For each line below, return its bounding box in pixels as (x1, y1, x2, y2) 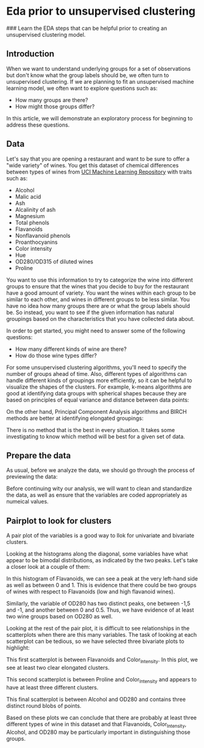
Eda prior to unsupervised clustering (6, 4, 196, 18)
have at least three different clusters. (6, 683, 99, 691)
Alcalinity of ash (15, 206, 56, 213)
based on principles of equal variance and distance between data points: (6, 396, 189, 403)
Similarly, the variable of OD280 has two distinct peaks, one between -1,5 (6, 600, 191, 607)
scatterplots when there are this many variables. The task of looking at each (6, 631, 197, 639)
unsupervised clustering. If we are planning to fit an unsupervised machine (6, 78, 194, 85)
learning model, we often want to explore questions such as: (6, 84, 158, 92)
